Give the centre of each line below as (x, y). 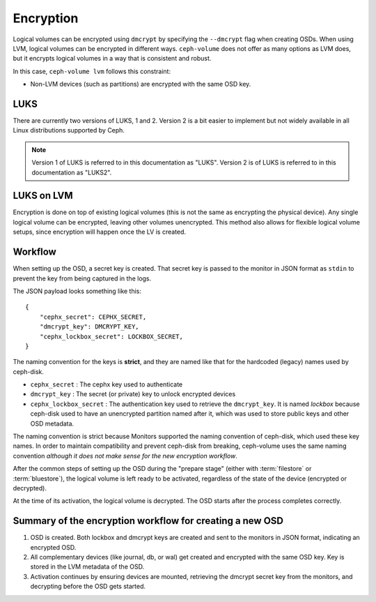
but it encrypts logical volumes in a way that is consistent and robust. (112, 59)
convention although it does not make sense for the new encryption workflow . (125, 456)
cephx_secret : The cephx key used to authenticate (107, 384)
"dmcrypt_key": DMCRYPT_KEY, (89, 327)
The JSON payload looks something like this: (77, 291)
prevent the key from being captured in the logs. (82, 278)
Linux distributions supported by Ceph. (69, 130)
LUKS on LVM (43, 196)
